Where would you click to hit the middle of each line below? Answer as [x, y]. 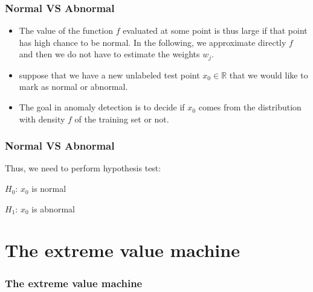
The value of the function [66, 30]
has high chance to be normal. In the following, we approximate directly [153, 42]
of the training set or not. [122, 119]
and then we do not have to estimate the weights [109, 54]
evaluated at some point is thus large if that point [215, 30]
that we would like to [269, 75]
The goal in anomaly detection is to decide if [102, 107]
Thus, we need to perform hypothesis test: [83, 168]
